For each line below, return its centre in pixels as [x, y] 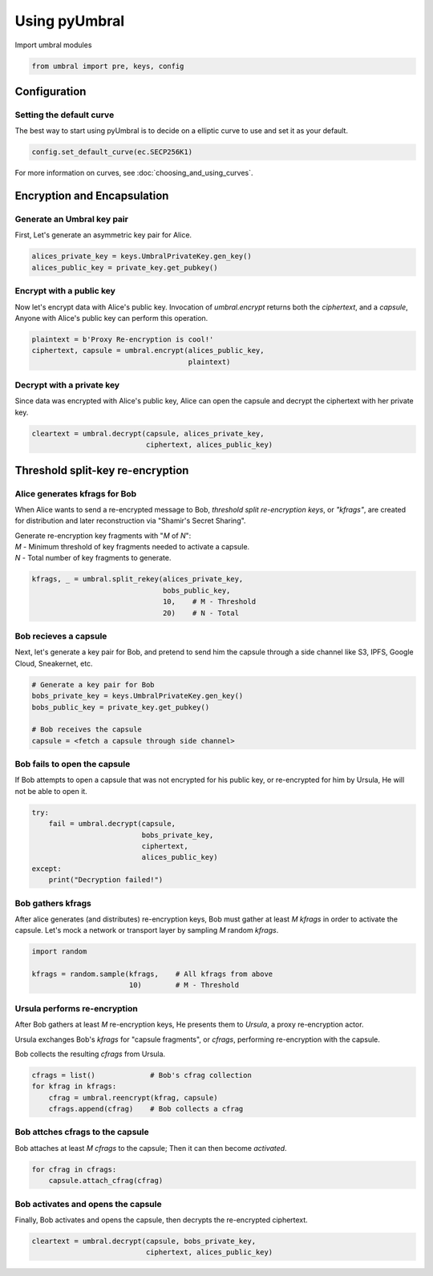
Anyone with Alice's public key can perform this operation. [111, 318]
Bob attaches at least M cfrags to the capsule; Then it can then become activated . [151, 1148]
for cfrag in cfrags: [74, 1169]
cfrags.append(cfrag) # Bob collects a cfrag [146, 1109]
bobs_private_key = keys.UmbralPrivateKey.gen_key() [138, 696]
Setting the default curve [65, 115]
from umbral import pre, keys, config [108, 66]
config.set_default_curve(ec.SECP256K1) [112, 152]
